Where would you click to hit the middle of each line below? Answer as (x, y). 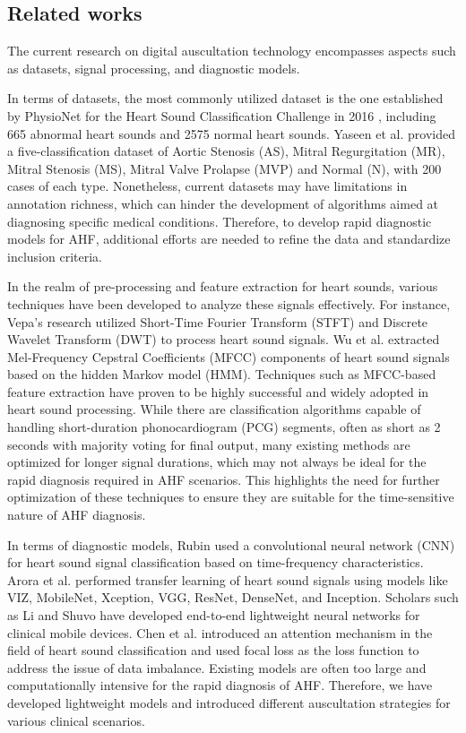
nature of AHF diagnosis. (77, 515)
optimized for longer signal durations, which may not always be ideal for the (217, 462)
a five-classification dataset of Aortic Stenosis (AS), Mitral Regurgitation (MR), (226, 151)
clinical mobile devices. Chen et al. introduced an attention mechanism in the (220, 632)
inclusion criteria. (55, 256)
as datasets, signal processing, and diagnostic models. (154, 68)
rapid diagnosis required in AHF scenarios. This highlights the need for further (224, 479)
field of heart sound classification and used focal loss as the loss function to (213, 650)
